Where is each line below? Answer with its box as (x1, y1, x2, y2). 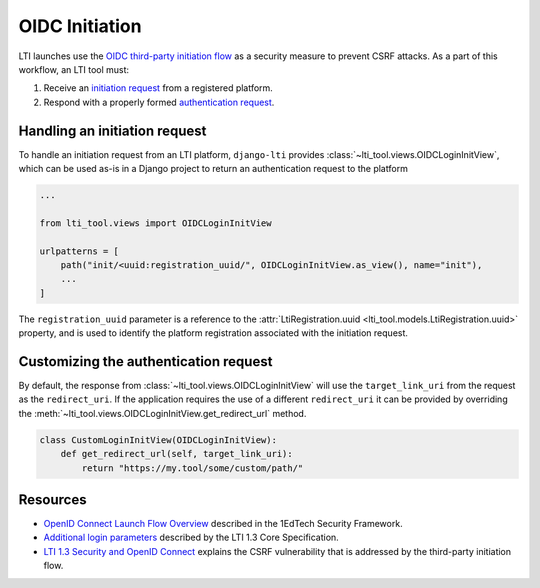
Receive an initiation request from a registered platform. (43, 82, 274, 94)
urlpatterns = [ (39, 245, 120, 257)
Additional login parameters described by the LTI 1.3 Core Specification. (43, 531, 339, 544)
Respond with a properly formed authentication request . (43, 96, 275, 108)
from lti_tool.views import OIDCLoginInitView (39, 217, 272, 229)
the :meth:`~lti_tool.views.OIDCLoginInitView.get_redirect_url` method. (18, 407, 307, 419)
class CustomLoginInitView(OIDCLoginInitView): (39, 434, 277, 445)
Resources (18, 491, 87, 508)
